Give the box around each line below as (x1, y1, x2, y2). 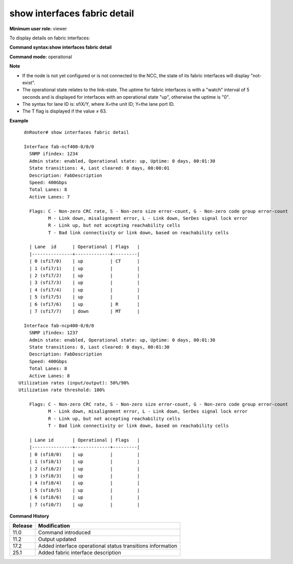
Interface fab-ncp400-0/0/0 (24, 323, 95, 328)
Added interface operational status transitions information (38, 543, 177, 550)
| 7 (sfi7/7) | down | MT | (29, 308, 140, 314)
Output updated (38, 536, 77, 543)
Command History (9, 513, 50, 519)
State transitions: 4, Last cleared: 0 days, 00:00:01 (29, 165, 170, 171)
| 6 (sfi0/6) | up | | (29, 494, 140, 501)
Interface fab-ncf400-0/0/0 (24, 144, 95, 150)
